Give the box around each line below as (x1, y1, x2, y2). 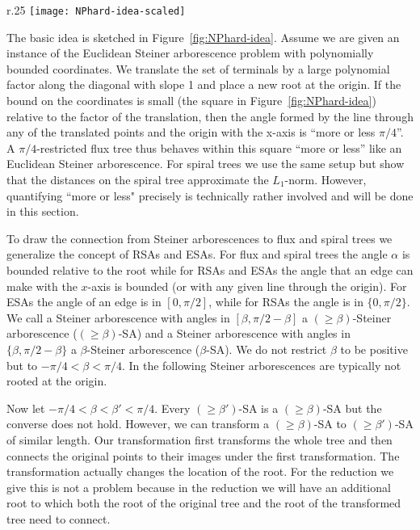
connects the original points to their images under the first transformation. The (6, 447, 400, 464)
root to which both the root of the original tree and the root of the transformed (6, 494, 401, 511)
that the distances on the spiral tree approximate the (6, 171, 269, 187)
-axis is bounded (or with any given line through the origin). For (87, 277, 407, 294)
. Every (154, 399, 191, 416)
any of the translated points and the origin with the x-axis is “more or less (6, 124, 376, 141)
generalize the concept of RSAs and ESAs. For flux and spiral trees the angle (6, 246, 388, 263)
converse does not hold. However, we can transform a (6, 415, 270, 432)
